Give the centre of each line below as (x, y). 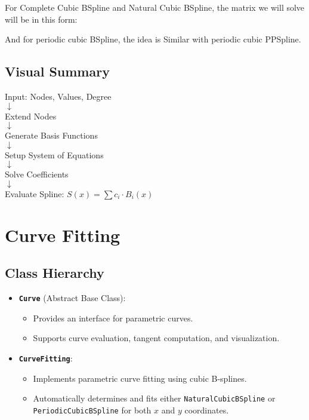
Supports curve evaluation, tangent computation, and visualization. (156, 338)
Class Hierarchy (55, 273)
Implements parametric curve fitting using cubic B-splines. (140, 378)
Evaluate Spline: (35, 193)
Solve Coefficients (37, 174)
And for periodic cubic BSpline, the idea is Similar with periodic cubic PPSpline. (153, 39)
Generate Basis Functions (51, 135)
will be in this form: (41, 19)
